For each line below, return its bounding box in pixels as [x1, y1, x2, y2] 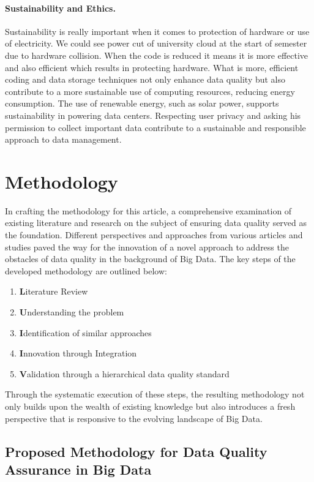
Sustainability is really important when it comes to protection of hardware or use [5, 24, 310, 37]
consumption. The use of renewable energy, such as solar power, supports [5, 97, 279, 110]
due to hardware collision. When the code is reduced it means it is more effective [5, 48, 308, 61]
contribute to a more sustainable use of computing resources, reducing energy [5, 85, 295, 97]
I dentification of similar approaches [19, 326, 152, 339]
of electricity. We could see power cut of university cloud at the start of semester [5, 37, 307, 50]
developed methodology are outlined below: [5, 264, 167, 277]
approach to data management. [5, 133, 122, 146]
